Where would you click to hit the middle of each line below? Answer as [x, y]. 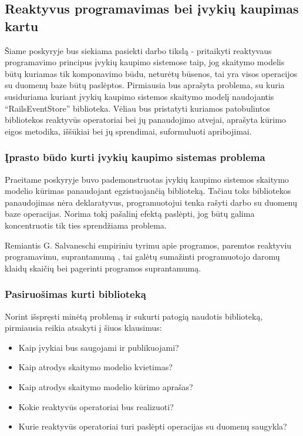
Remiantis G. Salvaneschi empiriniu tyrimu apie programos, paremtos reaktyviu [148, 245]
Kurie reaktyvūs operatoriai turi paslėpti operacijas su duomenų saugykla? [153, 426]
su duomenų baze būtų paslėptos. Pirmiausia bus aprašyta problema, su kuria [145, 85]
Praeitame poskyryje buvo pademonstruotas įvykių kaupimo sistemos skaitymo [147, 179]
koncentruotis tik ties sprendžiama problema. [86, 225]
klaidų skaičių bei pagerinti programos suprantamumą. [103, 268]
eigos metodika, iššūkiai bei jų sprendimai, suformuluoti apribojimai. [128, 131]
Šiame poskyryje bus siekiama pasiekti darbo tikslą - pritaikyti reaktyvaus [138, 50]
